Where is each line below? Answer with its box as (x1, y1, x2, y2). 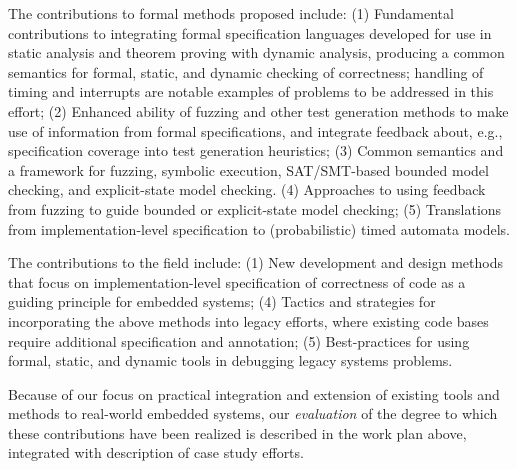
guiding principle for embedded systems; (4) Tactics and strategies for (8, 291, 436, 312)
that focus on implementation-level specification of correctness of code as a (8, 271, 466, 292)
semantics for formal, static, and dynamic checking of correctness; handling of (8, 61, 484, 82)
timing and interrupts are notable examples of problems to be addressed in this (8, 81, 494, 102)
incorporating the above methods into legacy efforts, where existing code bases (8, 310, 489, 331)
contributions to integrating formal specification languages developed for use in (8, 22, 492, 43)
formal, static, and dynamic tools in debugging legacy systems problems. (8, 350, 453, 371)
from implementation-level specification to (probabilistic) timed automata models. (8, 218, 510, 239)
